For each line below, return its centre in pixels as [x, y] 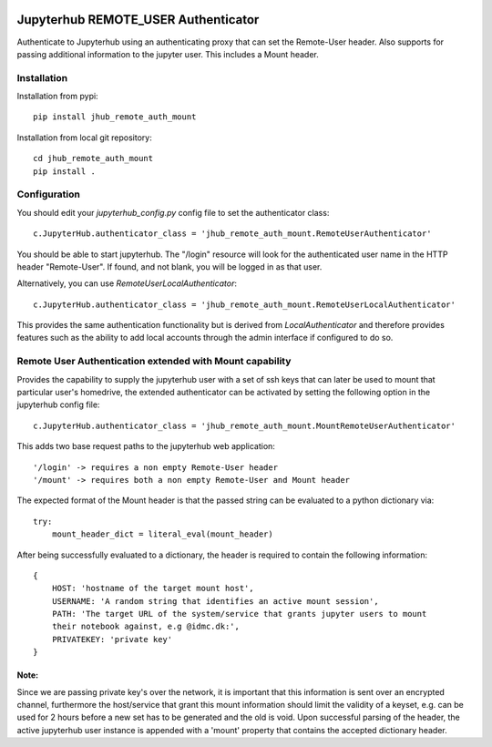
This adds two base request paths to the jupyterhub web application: [146, 446]
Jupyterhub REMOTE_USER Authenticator [138, 20]
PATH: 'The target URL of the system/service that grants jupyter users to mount [239, 614]
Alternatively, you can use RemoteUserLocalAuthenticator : [127, 283]
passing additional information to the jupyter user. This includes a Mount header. [168, 54]
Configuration [49, 194]
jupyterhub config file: [58, 404]
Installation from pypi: [58, 97]
